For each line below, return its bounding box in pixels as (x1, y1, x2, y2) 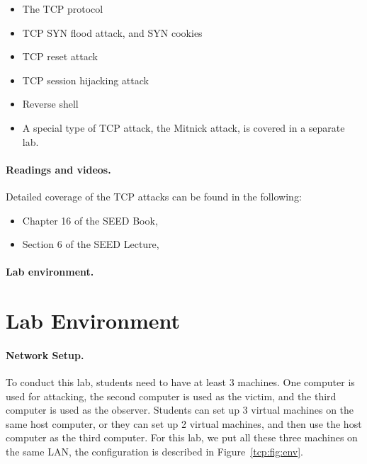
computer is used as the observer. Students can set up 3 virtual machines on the (6, 402, 354, 417)
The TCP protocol (22, 1, 103, 16)
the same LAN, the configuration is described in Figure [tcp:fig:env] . (6, 444, 304, 459)
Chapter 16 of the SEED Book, (22, 213, 158, 227)
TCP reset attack (22, 49, 98, 64)
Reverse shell (22, 96, 79, 111)
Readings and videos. (6, 162, 111, 176)
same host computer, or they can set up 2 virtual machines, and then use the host (6, 416, 362, 431)
